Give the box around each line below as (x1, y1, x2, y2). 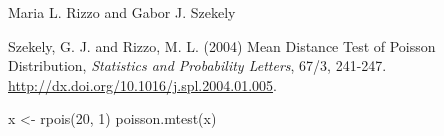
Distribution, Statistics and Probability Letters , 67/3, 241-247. (8, 55, 387, 76)
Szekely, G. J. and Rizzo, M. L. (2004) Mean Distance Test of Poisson (8, 35, 436, 56)
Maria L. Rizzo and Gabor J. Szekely (8, 2, 236, 22)
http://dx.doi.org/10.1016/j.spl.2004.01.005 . (8, 74, 277, 95)
